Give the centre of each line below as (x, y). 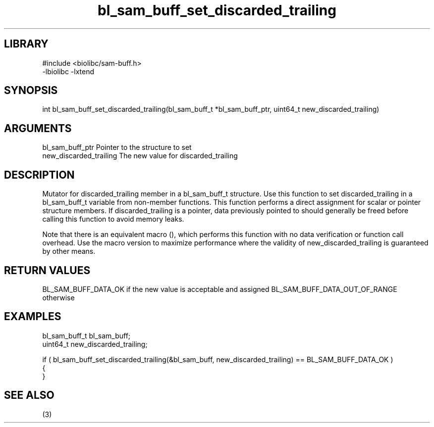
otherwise (58, 297)
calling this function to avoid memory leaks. (113, 219)
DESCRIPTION (39, 175)
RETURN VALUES (47, 270)
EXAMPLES (33, 317)
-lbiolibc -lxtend (68, 71)
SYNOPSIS (31, 91)
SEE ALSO (29, 395)
